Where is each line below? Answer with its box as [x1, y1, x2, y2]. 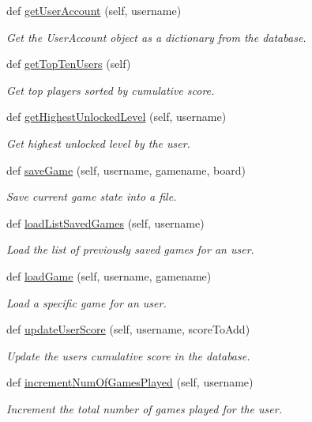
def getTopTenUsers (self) [6, 55, 131, 72]
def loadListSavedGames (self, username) [6, 214, 205, 231]
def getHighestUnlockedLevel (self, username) [6, 108, 227, 125]
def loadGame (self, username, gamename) [6, 267, 212, 284]
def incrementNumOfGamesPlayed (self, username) [6, 374, 254, 390]
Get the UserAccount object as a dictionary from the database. [6, 28, 306, 45]
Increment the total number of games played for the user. [6, 400, 282, 416]
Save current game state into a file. [6, 188, 177, 205]
